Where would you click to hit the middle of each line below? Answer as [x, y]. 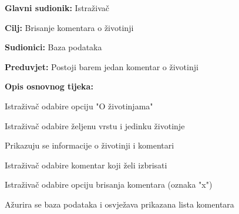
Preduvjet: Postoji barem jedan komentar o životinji [102, 66]
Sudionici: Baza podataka [53, 47]
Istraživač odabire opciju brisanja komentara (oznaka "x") [109, 184]
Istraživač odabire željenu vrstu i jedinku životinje [95, 125]
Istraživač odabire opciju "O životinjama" [79, 106]
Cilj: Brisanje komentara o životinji [69, 27]
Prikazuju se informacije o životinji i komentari [90, 145]
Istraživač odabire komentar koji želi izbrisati [86, 165]
